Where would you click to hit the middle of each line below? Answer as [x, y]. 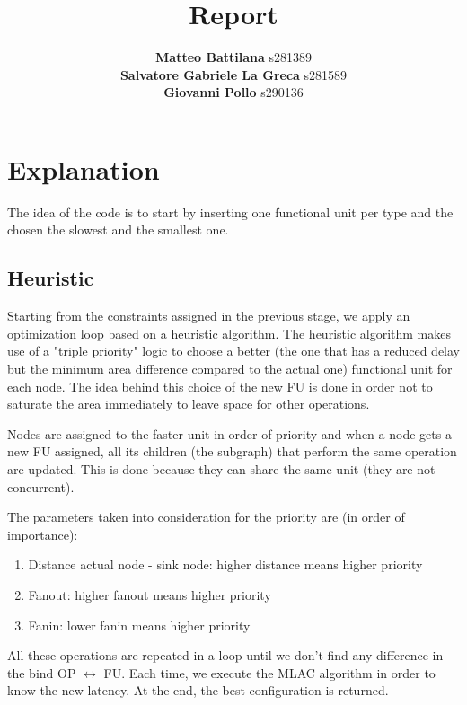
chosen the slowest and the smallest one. [118, 229]
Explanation [84, 168]
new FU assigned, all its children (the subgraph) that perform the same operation [232, 451]
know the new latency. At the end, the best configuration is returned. [198, 690]
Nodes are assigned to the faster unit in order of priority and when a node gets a [229, 433]
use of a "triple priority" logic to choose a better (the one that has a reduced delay [233, 351]
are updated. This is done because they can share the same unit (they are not [221, 468]
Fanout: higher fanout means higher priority [150, 594]
